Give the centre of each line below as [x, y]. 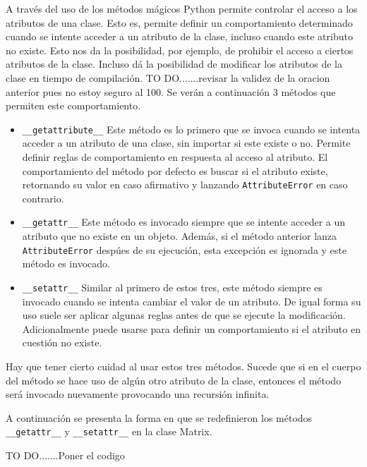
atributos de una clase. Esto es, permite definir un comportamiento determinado [179, 22]
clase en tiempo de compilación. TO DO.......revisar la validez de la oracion [168, 77]
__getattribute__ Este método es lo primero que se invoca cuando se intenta [191, 129]
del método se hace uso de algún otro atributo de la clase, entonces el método [174, 380]
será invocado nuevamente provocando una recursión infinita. [138, 394]
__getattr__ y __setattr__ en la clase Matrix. [109, 431]
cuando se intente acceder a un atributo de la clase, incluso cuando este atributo [179, 36]
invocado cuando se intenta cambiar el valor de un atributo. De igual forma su [192, 301]
